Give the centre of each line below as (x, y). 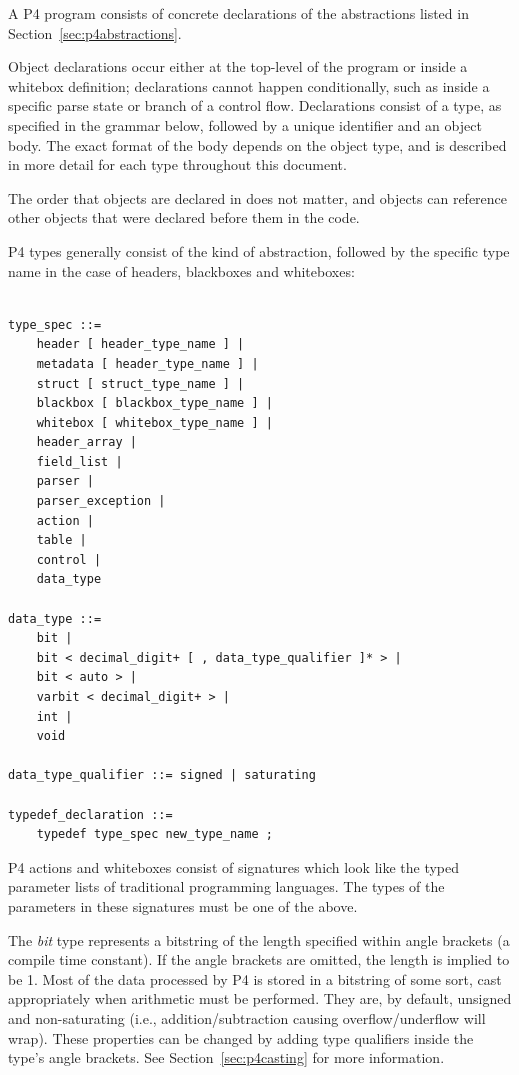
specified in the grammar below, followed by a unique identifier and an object (245, 124)
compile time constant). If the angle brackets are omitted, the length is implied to (259, 959)
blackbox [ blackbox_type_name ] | (154, 403)
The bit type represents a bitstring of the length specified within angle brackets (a (259, 939)
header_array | (86, 442)
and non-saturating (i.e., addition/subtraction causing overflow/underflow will (247, 1017)
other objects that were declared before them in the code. (184, 217)
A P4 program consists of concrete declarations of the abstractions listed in (238, 13)
